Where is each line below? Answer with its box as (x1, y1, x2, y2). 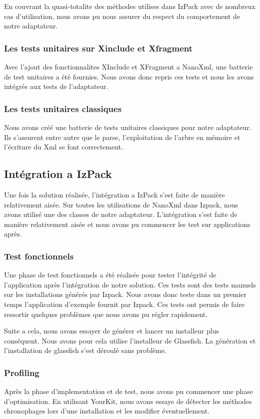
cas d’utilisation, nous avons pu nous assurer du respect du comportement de (4, 10, 240, 21)
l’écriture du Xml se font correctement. (4, 141, 123, 152)
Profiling (4, 366, 39, 378)
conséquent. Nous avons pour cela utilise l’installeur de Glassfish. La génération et (4, 335, 256, 345)
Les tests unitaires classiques (4, 102, 122, 114)
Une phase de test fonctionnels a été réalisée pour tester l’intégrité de (4, 269, 216, 280)
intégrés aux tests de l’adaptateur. (4, 81, 108, 91)
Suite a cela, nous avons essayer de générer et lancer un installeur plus (4, 325, 219, 336)
